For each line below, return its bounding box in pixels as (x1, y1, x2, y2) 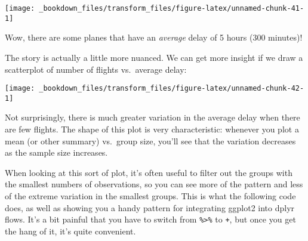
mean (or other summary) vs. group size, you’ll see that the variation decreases (5, 134, 296, 147)
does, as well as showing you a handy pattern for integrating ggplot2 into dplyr (5, 201, 295, 214)
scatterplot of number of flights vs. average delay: (5, 63, 187, 75)
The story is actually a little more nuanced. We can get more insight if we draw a (5, 51, 303, 63)
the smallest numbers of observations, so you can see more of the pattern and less (5, 178, 303, 190)
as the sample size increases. (5, 146, 108, 159)
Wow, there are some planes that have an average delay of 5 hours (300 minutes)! (5, 31, 303, 44)
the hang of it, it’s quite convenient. (5, 224, 136, 237)
